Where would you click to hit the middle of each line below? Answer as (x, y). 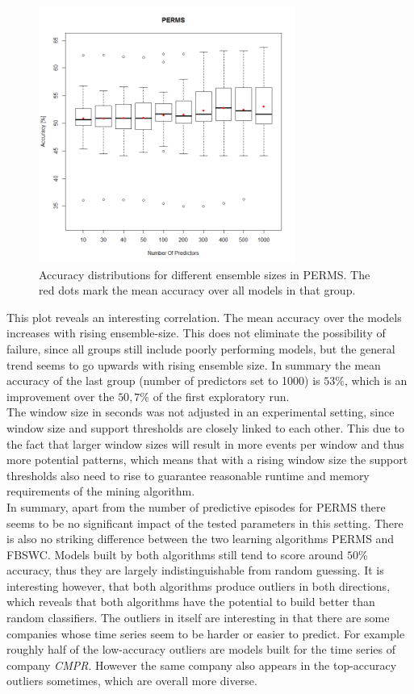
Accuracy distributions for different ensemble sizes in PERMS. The (205, 274)
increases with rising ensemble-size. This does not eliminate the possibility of (196, 333)
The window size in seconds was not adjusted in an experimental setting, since (201, 412)
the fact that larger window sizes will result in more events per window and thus (205, 443)
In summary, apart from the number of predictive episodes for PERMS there (196, 506)
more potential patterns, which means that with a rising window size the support (207, 460)
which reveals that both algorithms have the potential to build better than (191, 602)
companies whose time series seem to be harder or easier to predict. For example (206, 633)
